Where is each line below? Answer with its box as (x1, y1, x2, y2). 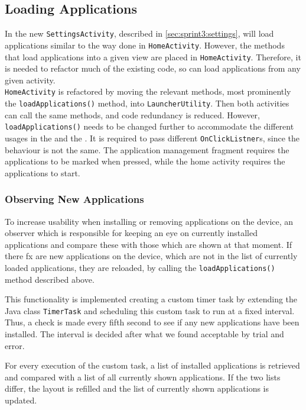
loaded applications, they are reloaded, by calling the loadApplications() (5, 261, 275, 273)
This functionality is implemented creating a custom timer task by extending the (5, 293, 298, 305)
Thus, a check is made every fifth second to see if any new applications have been (5, 316, 300, 328)
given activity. (5, 73, 56, 86)
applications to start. (5, 166, 80, 179)
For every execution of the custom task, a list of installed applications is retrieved (5, 359, 300, 372)
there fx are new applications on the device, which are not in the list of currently (5, 250, 298, 262)
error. (5, 339, 25, 351)
